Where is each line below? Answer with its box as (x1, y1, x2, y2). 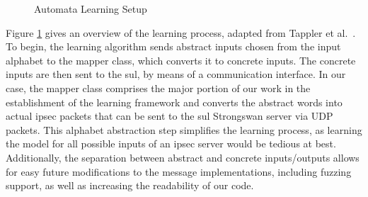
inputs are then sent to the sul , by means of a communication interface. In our (6, 67, 346, 81)
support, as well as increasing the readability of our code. (6, 178, 254, 193)
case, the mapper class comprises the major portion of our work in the (6, 80, 311, 95)
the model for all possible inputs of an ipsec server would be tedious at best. (6, 136, 336, 151)
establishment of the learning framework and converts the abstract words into (6, 94, 343, 109)
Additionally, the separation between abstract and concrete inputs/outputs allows (6, 150, 360, 164)
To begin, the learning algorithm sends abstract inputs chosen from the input (6, 39, 341, 54)
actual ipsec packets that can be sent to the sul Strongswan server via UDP (6, 108, 333, 123)
